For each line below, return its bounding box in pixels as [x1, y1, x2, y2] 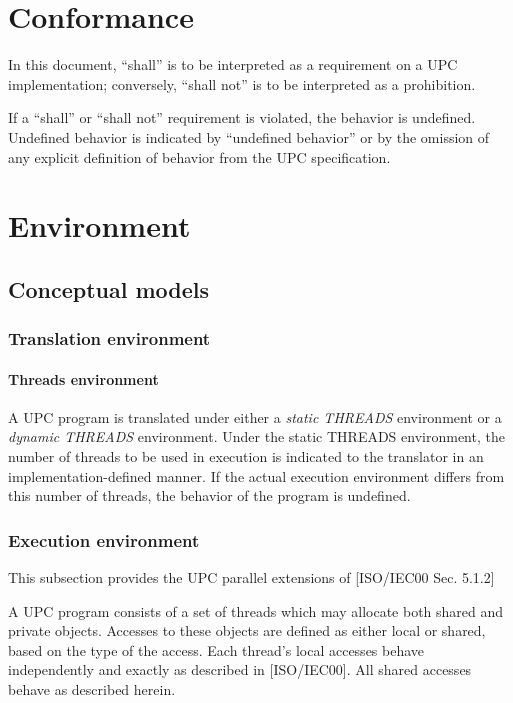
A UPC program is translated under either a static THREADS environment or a [8, 406, 502, 427]
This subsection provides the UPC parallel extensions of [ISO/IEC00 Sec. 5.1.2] [8, 567, 495, 588]
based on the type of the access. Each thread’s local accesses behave [8, 639, 425, 660]
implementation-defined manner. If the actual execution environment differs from [8, 465, 505, 486]
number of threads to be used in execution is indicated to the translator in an [8, 446, 484, 467]
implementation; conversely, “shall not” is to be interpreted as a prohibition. [8, 73, 476, 94]
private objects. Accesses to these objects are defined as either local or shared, [8, 620, 486, 641]
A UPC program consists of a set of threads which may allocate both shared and [8, 600, 504, 621]
